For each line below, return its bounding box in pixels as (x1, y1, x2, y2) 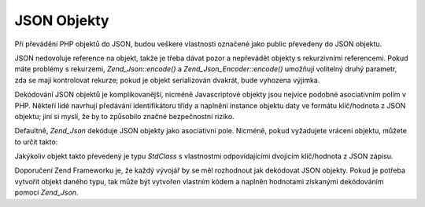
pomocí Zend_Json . (14, 188, 79, 198)
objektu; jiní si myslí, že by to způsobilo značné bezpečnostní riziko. (14, 111, 235, 121)
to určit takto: (14, 137, 58, 147)
